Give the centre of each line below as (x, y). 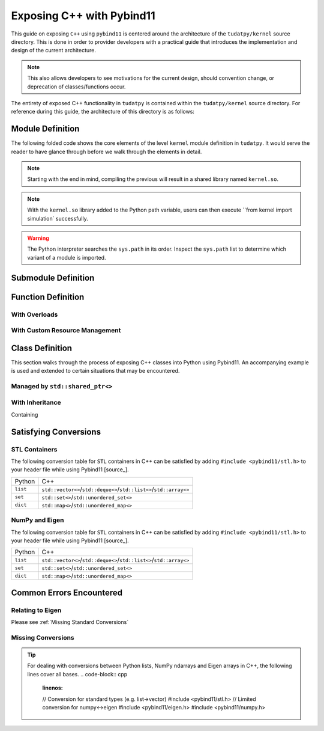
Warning (38, 238)
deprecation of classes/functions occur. (76, 87)
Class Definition (41, 348)
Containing (25, 414)
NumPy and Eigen (37, 520)
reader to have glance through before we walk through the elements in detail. (106, 151)
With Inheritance (36, 403)
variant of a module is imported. (67, 257)
